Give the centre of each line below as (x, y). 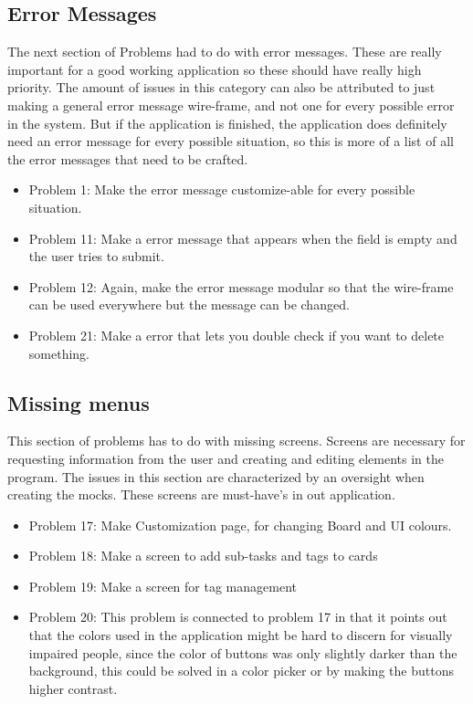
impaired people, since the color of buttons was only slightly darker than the (243, 652)
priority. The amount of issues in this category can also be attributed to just (221, 87)
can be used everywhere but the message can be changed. (189, 305)
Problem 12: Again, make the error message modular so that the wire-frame (241, 286)
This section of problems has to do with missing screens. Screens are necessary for (236, 441)
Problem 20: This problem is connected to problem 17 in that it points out (238, 617)
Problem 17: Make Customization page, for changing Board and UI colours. (240, 525)
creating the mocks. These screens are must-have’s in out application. (201, 494)
